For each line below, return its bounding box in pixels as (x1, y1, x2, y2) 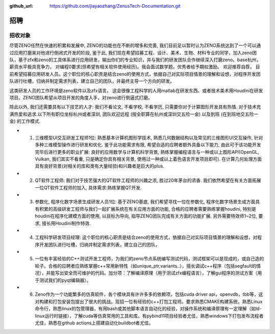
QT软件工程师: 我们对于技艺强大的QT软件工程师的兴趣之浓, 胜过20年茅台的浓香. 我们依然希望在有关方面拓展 (35, 177, 261, 183)
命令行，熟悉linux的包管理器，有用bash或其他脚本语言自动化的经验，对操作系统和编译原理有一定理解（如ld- (35, 305, 262, 312)
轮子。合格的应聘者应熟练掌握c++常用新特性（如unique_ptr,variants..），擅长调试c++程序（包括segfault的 (35, 263, 257, 269)
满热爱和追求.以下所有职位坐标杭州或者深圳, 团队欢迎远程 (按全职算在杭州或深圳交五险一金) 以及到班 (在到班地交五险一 (9, 111, 259, 117)
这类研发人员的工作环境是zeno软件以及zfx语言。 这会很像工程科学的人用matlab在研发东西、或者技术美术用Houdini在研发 (9, 87, 263, 94)
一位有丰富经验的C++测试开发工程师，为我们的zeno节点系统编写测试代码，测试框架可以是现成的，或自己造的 (35, 256, 264, 262)
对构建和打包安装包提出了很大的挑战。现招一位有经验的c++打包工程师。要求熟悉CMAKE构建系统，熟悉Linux (35, 298, 263, 304)
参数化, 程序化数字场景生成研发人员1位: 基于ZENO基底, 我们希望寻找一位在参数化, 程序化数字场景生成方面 (35, 199, 256, 205)
